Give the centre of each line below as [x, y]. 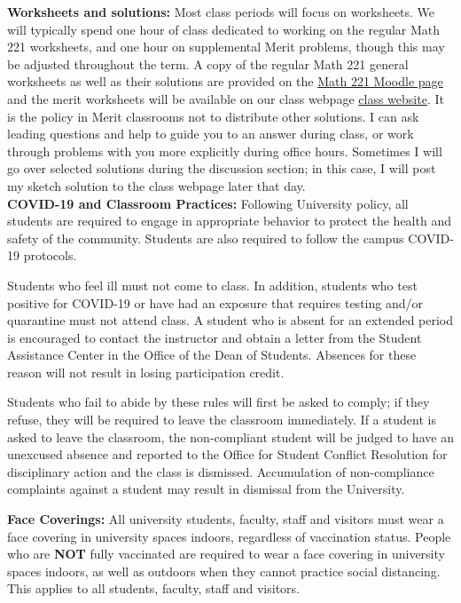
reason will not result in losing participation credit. [146, 372]
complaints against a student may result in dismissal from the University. [206, 489]
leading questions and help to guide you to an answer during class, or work [211, 134]
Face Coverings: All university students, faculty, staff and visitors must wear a [226, 519]
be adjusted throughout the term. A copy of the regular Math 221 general [208, 63]
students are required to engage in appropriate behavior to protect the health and [229, 221]
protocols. [50, 255]
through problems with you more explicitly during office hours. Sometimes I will [225, 151]
